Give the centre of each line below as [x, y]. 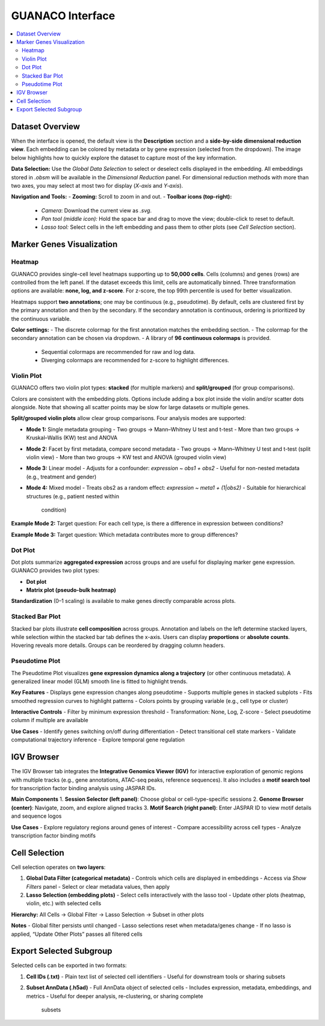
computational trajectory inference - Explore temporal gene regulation [98, 740]
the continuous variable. [41, 318]
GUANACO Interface [63, 16]
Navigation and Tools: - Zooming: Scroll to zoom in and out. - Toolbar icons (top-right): [122, 197]
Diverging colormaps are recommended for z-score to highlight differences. [135, 360]
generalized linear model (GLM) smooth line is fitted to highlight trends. [99, 681]
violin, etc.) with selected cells [64, 903]
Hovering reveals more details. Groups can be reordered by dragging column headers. [118, 645]
